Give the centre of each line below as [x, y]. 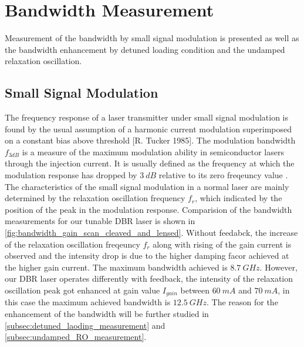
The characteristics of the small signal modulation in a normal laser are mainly [147, 186]
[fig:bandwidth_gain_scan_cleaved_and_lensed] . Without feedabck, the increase [151, 233]
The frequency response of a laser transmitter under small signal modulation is [146, 117]
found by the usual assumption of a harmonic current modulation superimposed [148, 129]
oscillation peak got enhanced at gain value [82, 290]
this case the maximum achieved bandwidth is [88, 302]
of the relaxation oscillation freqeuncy [72, 244]
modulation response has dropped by [71, 175]
